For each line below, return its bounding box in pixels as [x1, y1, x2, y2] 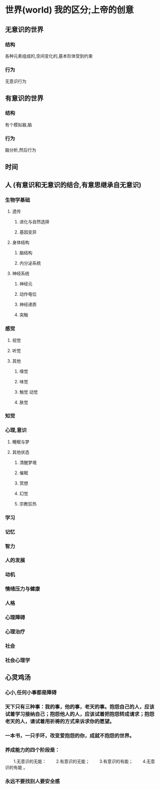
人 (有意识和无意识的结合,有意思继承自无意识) [5, 180, 142, 189]
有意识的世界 [5, 94, 44, 102]
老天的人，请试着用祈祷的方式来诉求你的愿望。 [5, 718, 115, 725]
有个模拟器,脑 [5, 122, 33, 127]
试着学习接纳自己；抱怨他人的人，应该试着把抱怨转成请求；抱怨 [5, 711, 155, 717]
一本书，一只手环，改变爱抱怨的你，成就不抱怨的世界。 [5, 733, 135, 739]
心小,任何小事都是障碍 [5, 689, 57, 696]
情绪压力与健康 [5, 586, 40, 592]
